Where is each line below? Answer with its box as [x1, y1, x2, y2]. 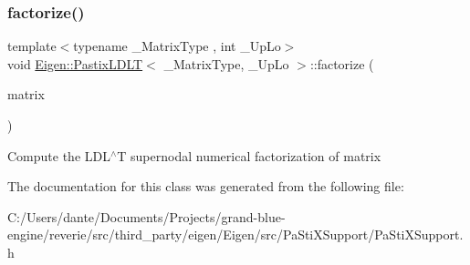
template [7, 36, 57, 56]
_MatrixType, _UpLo [163, 54, 289, 73]
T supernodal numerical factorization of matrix [117, 146, 381, 165]
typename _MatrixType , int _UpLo [73, 36, 281, 56]
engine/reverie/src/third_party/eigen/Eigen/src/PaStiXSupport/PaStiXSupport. [7, 225, 464, 244]
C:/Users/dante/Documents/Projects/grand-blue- [7, 207, 286, 226]
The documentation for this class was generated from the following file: [7, 177, 404, 196]
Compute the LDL [7, 146, 110, 165]
